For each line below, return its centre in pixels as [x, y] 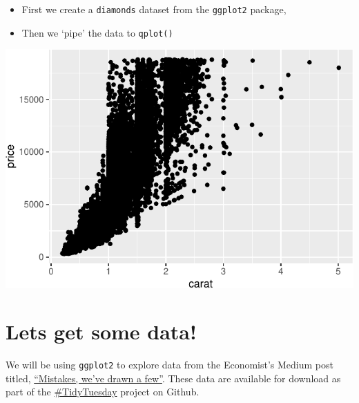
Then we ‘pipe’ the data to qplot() [97, 32]
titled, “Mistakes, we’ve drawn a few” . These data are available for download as [173, 378]
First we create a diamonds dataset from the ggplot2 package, [154, 9]
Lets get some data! [101, 331]
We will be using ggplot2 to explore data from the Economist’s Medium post [169, 365]
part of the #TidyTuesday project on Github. [103, 392]
